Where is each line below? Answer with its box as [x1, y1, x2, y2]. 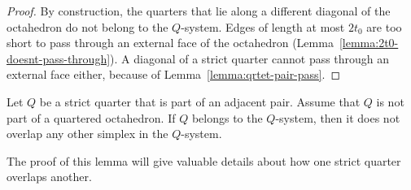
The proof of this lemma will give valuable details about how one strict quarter [7, 152, 401, 169]
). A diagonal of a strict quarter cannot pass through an [110, 50, 390, 67]
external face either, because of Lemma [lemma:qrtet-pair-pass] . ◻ [7, 66, 341, 83]
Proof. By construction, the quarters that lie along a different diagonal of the [7, 2, 391, 19]
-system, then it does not [275, 109, 400, 126]
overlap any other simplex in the [7, 125, 168, 142]
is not [376, 93, 404, 110]
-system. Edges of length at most [181, 18, 345, 35]
